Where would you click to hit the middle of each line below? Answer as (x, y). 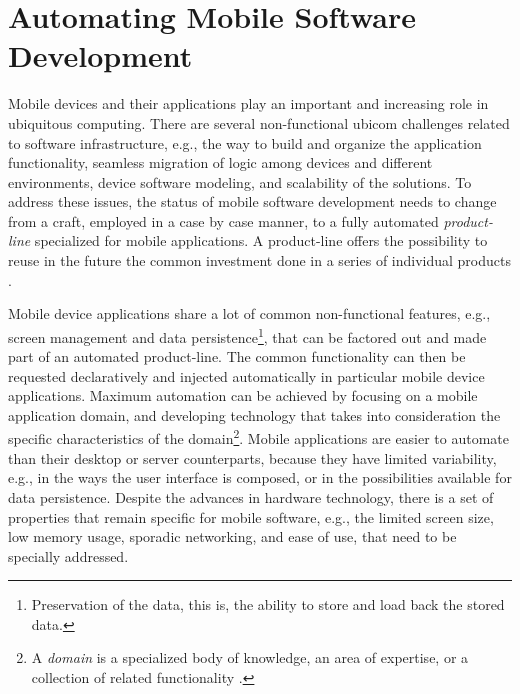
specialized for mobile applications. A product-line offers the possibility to (261, 240)
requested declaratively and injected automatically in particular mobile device (246, 375)
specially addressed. (68, 555)
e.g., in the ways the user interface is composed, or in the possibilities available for (260, 477)
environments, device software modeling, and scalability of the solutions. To (240, 181)
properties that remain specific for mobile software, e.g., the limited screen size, (251, 516)
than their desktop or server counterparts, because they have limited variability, (252, 457)
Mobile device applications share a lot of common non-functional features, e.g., (249, 313)
